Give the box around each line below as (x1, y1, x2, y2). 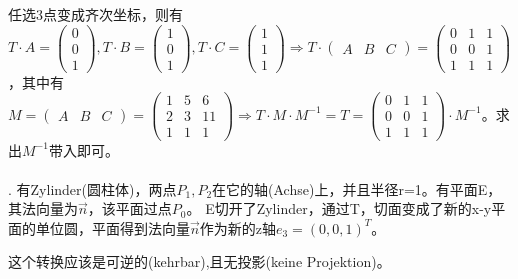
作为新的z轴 (199, 217, 276, 238)
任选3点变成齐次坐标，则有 (8, 4, 183, 24)
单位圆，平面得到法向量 (35, 217, 190, 238)
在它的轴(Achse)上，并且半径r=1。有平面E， (212, 178, 502, 199)
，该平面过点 (87, 198, 172, 219)
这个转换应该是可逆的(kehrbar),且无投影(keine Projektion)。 (8, 251, 391, 272)
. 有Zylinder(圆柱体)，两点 (8, 178, 177, 199)
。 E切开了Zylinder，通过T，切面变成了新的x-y (186, 198, 492, 219)
